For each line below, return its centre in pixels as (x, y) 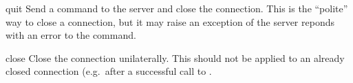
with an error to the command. (71, 35)
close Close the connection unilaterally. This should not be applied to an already (175, 57)
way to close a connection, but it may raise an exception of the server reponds (170, 21)
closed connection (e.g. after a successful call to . (109, 71)
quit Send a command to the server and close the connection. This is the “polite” (177, 8)
